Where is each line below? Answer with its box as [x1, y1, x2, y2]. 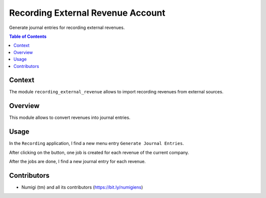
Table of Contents [9, 33, 47, 39]
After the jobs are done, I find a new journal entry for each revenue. [9, 159, 146, 164]
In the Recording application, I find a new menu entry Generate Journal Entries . [9, 141, 184, 146]
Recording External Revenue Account [9, 7, 166, 18]
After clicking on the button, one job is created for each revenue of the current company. [9, 149, 189, 155]
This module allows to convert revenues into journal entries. [9, 114, 131, 120]
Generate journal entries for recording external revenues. [9, 25, 125, 30]
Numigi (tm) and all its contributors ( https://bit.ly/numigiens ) [21, 184, 143, 190]
